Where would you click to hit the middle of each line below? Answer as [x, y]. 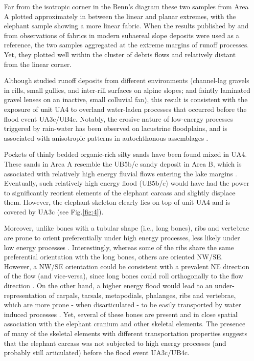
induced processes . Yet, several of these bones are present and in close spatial [121, 314]
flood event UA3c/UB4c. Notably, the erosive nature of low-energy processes [119, 118]
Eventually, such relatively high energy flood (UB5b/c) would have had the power [127, 183]
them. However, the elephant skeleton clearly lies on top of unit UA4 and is [117, 202]
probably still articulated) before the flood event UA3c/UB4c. [97, 352]
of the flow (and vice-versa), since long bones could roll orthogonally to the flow [124, 276]
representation [25, 295]
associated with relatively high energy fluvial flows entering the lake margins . [121, 173]
